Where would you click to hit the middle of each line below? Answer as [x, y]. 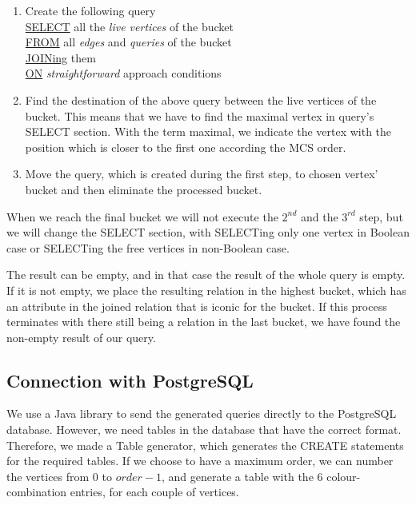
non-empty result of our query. [81, 337]
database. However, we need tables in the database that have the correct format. [204, 429]
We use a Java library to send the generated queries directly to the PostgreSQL [202, 414]
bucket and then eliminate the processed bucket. [144, 189]
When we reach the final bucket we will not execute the [142, 216]
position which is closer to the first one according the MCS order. [186, 147]
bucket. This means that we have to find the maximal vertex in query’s [200, 115]
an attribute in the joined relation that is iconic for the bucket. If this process [197, 306]
